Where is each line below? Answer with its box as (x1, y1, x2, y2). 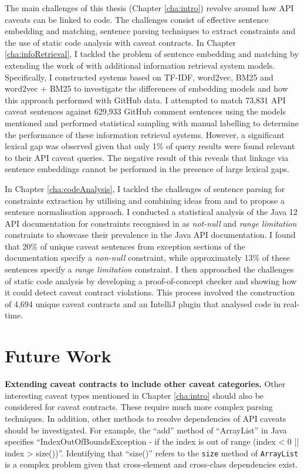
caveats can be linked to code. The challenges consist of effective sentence (5, 13, 269, 25)
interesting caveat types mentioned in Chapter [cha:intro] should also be (5, 389, 264, 401)
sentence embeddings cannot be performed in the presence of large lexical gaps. (5, 163, 289, 175)
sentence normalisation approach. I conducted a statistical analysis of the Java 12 (5, 206, 298, 218)
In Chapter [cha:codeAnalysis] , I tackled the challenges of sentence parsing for (5, 182, 285, 194)
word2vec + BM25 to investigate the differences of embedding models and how (5, 82, 288, 95)
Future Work (5, 344, 112, 368)
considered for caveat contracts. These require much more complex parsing (5, 401, 273, 413)
